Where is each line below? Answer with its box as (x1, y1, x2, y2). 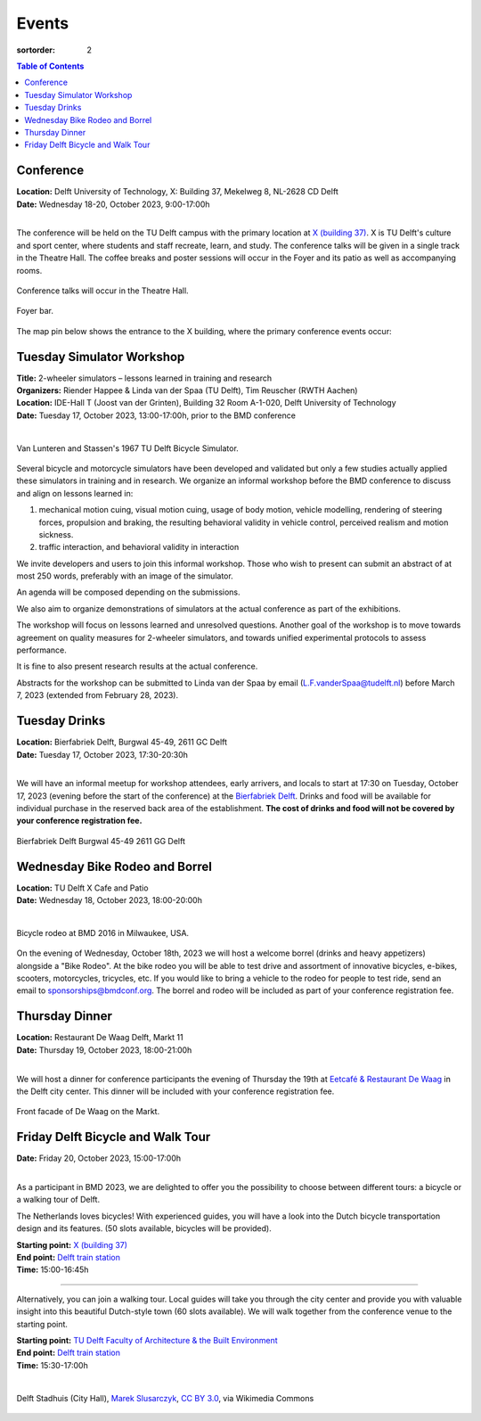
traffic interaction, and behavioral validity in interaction (38, 542, 240, 553)
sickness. (38, 529, 74, 539)
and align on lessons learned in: (16, 488, 134, 498)
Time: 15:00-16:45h (16, 1264, 89, 1275)
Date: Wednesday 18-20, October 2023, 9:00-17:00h (16, 199, 210, 209)
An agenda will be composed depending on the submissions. (16, 587, 240, 597)
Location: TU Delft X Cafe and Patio (16, 883, 149, 893)
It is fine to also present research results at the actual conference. (16, 661, 258, 672)
